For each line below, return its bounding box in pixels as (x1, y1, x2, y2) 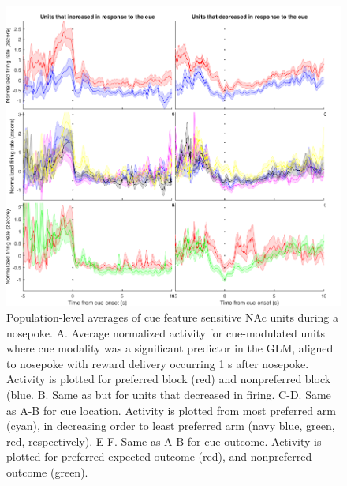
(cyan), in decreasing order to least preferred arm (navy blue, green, (6, 417, 335, 434)
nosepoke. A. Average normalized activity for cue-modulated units (6, 324, 325, 341)
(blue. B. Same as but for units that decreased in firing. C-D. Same (6, 386, 331, 403)
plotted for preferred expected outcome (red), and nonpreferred (6, 448, 312, 465)
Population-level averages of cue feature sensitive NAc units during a (6, 309, 338, 326)
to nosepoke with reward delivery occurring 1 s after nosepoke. (6, 355, 309, 371)
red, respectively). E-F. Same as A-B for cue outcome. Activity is (6, 432, 322, 449)
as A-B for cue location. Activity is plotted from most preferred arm (6, 401, 336, 418)
